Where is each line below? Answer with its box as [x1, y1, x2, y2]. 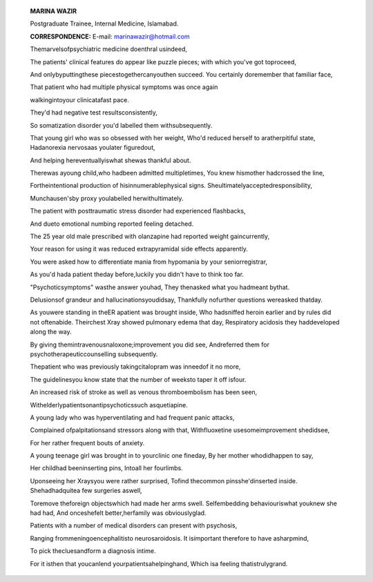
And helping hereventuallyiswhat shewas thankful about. [30, 156, 191, 164]
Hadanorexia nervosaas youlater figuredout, [30, 144, 155, 152]
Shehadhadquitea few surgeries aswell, [30, 487, 142, 495]
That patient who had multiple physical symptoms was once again [30, 83, 218, 91]
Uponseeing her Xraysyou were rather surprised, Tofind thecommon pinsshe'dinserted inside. [30, 476, 298, 485]
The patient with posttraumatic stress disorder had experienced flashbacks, [30, 207, 246, 215]
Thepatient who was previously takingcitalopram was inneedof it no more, [30, 362, 241, 371]
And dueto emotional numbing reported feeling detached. [30, 220, 194, 228]
